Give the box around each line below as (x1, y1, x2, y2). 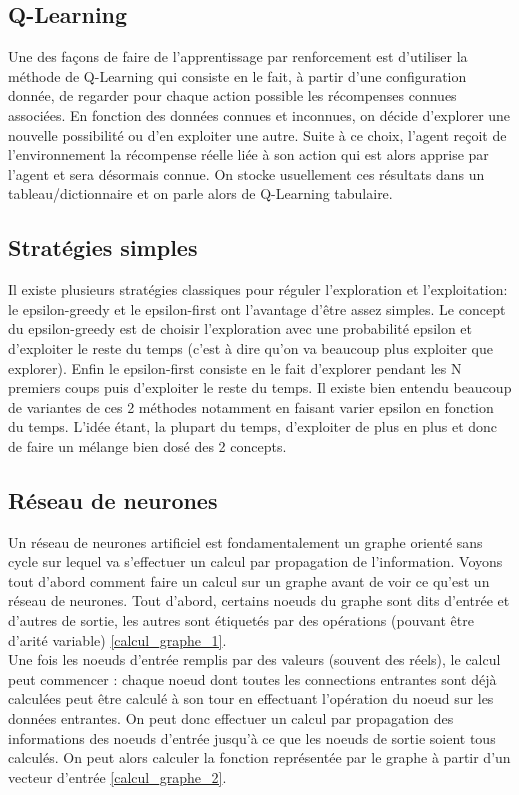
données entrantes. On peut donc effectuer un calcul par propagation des (8, 708, 454, 729)
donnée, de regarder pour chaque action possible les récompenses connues (8, 85, 457, 106)
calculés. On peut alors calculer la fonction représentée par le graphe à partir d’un (8, 747, 511, 768)
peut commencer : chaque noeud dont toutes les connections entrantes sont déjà (8, 668, 497, 689)
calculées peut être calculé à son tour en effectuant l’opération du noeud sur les (8, 688, 494, 709)
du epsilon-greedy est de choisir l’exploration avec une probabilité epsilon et (8, 318, 473, 339)
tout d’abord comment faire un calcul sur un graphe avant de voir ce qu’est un (8, 570, 490, 591)
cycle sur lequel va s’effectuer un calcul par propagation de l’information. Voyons (8, 551, 503, 572)
